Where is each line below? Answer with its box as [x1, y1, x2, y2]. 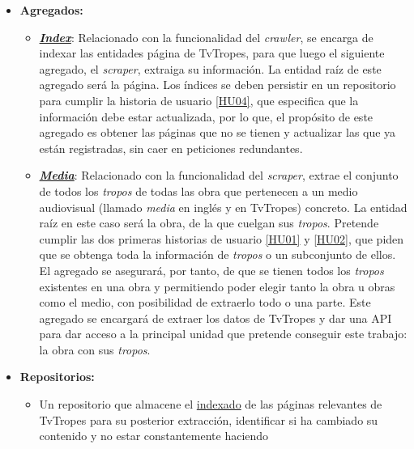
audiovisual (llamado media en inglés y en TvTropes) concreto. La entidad [39, 198, 408, 215]
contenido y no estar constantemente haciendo [39, 427, 269, 444]
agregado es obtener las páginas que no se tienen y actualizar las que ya [39, 124, 396, 141]
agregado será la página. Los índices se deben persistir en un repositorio [39, 76, 396, 93]
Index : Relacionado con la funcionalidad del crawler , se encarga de [39, 28, 373, 45]
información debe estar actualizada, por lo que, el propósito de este [39, 108, 373, 125]
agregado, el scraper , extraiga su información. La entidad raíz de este [39, 60, 382, 77]
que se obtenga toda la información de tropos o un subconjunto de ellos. [39, 246, 396, 263]
